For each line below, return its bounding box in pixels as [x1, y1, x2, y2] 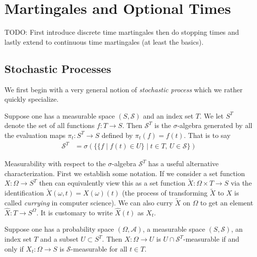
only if [4, 243, 24, 254]
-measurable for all [71, 243, 128, 254]
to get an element [200, 197, 254, 208]
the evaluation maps [4, 129, 66, 140]
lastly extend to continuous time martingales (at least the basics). [4, 36, 204, 47]
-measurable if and [183, 234, 240, 244]
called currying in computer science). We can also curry [4, 197, 173, 208]
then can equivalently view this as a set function [39, 178, 185, 188]
